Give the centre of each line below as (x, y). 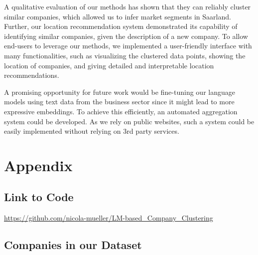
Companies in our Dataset (73, 245)
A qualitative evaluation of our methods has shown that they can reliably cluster (128, 6)
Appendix (38, 165)
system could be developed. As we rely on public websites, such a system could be (129, 121)
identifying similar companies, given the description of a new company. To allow (126, 36)
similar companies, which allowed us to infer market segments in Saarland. (118, 16)
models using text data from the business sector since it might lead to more (119, 102)
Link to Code (39, 197)
